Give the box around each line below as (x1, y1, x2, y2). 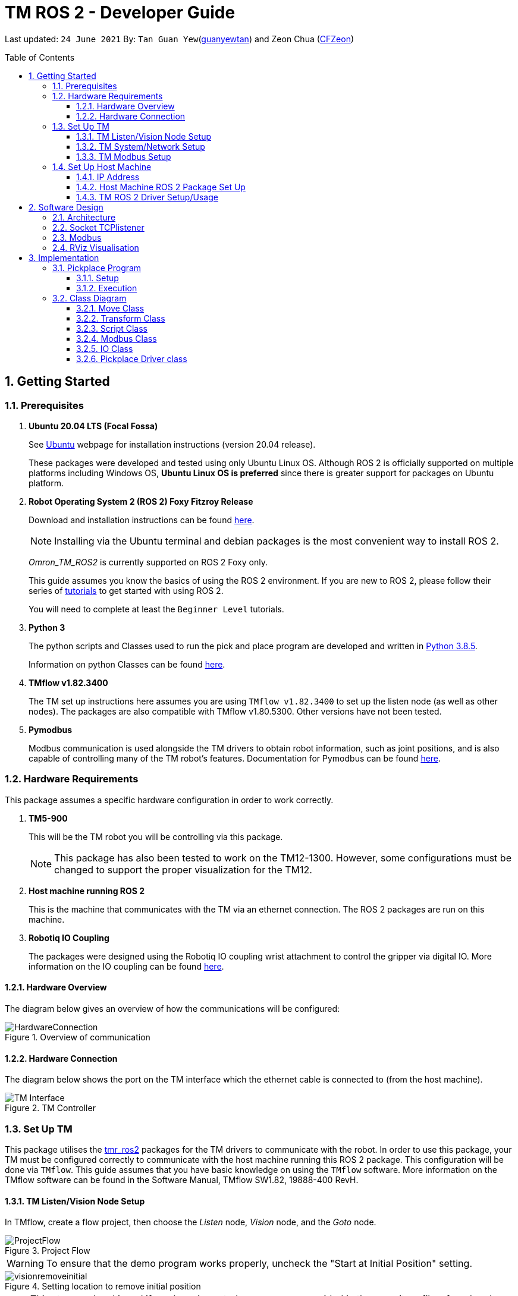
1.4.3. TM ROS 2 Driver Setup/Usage (76, 191, 218, 202)
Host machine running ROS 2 (29, 885, 145, 896)
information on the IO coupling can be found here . (29, 961, 224, 971)
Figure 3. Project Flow (5, 1245, 90, 1256)
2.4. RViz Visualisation (52, 242, 139, 253)
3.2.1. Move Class (76, 303, 145, 313)
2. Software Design (29, 202, 103, 212)
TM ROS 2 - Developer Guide (5, 2, 236, 23)
